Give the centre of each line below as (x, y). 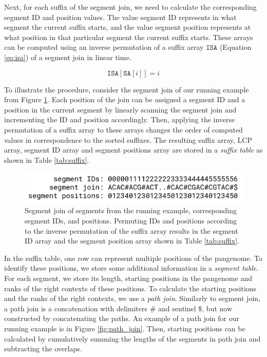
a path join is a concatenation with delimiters (76, 308)
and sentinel (177, 308)
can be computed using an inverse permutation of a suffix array (104, 47)
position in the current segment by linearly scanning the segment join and (120, 109)
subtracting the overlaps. (43, 349)
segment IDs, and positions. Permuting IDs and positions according (131, 220)
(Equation (235, 47)
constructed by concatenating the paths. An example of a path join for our (122, 318)
